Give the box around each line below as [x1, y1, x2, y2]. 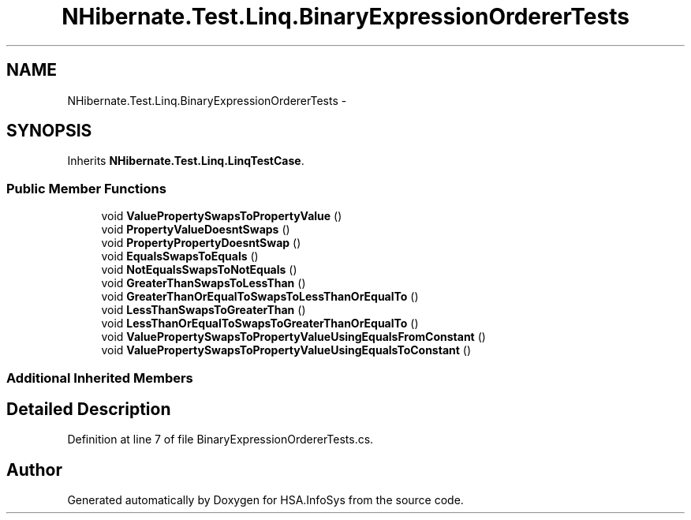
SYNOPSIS [6, 121, 92, 141]
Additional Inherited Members [6, 369, 193, 386]
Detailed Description [6, 398, 171, 419]
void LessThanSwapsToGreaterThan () [101, 303, 306, 317]
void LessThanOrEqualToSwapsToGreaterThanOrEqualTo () [101, 316, 419, 331]
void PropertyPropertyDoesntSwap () [101, 236, 301, 250]
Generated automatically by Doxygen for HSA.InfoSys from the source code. [67, 493, 464, 507]
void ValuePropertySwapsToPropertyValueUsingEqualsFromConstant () [101, 330, 486, 344]
